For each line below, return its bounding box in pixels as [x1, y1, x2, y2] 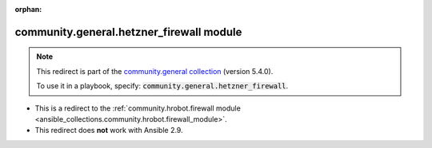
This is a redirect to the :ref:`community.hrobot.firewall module [34, 103, 242, 113]
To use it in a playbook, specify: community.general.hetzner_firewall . [36, 81, 289, 91]
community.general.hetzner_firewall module [14, 25, 242, 39]
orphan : [14, 5, 42, 14]
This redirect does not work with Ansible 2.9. [34, 126, 183, 135]
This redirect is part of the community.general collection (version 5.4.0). [36, 66, 274, 76]
